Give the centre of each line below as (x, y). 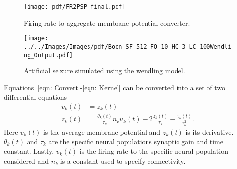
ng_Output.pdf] (48, 55)
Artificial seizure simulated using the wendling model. (104, 71)
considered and (27, 161)
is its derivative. (209, 132)
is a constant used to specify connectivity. (123, 161)
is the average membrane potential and (102, 132)
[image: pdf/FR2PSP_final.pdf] (75, 7)
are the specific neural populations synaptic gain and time (136, 141)
